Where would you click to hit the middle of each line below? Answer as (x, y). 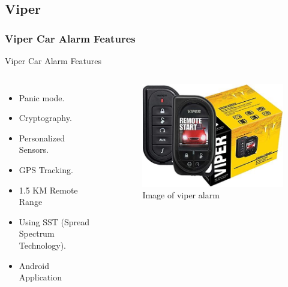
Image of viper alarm (181, 195)
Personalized (42, 138)
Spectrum (37, 233)
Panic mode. (42, 97)
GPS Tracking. (46, 169)
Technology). (42, 245)
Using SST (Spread (54, 221)
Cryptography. (45, 118)
